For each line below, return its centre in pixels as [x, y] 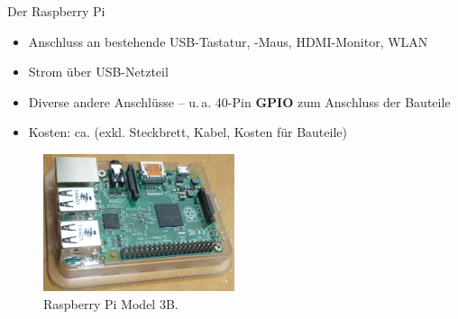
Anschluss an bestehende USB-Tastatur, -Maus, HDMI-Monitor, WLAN [228, 41]
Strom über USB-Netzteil [98, 72]
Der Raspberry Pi [56, 11]
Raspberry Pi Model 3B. [111, 303]
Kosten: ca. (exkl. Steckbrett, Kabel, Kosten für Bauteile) [188, 132]
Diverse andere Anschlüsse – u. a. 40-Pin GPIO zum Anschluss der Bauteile [239, 101]
